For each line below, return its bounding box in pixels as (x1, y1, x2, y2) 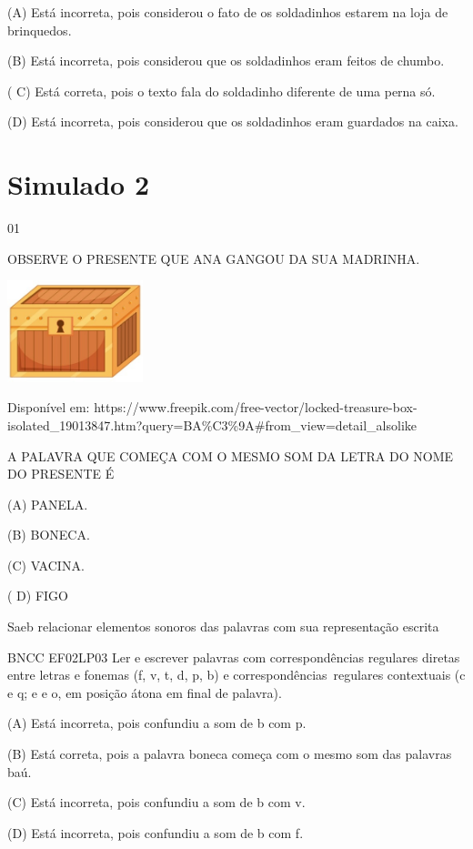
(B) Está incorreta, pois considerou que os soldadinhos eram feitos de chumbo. (7, 51, 445, 70)
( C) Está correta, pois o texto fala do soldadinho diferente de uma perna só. (7, 81, 436, 100)
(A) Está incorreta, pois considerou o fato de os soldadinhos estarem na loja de (7, 3, 448, 21)
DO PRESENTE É (7, 464, 115, 483)
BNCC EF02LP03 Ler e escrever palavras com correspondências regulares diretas (7, 647, 460, 666)
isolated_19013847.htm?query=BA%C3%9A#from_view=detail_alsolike (7, 415, 417, 434)
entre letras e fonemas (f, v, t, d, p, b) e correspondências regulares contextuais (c (7, 665, 466, 684)
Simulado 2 (7, 166, 150, 203)
